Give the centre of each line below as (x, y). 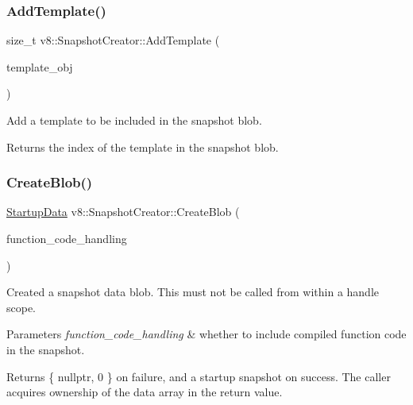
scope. (21, 307)
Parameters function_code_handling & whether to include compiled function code (206, 334)
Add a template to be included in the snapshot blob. (134, 120)
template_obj (40, 66)
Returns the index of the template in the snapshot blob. (143, 147)
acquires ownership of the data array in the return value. (145, 392)
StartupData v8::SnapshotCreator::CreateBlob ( (123, 212)
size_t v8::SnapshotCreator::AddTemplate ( (113, 40)
